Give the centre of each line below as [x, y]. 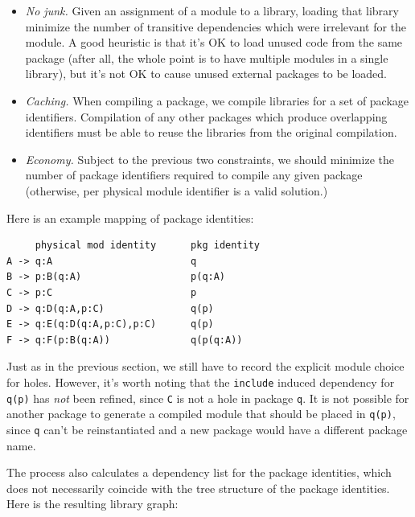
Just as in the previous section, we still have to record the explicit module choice [205, 366]
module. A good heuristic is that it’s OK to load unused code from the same [214, 42]
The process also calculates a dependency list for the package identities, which [199, 472]
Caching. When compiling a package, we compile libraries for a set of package [217, 100]
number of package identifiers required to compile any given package [194, 175]
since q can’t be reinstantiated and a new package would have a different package [207, 429]
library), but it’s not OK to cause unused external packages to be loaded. [206, 74]
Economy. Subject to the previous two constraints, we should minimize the [210, 159]
